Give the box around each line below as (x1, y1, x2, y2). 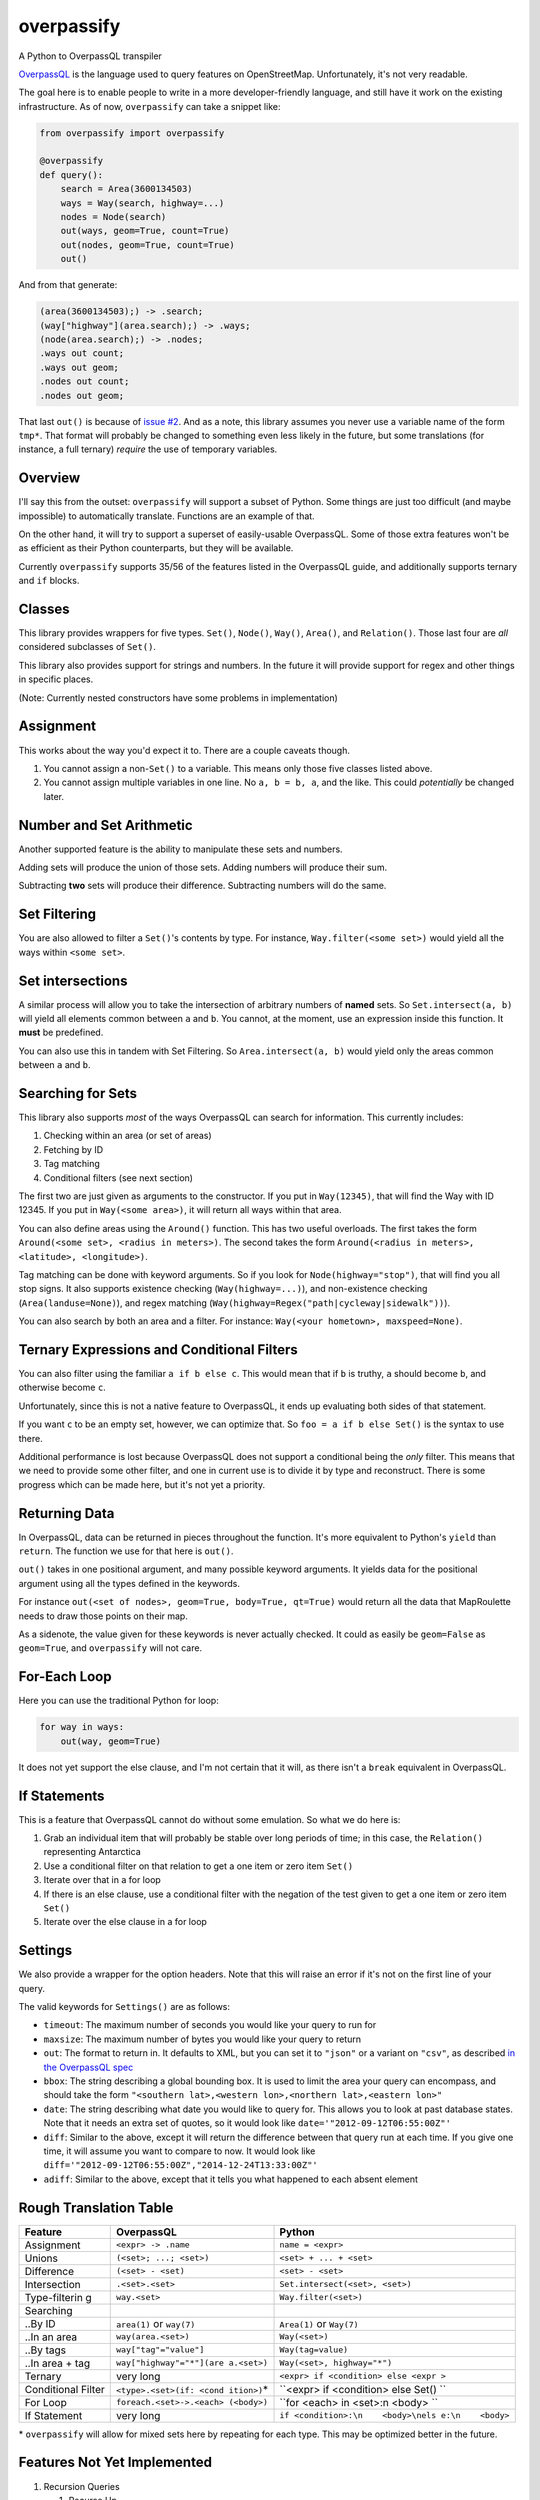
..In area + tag (24, 2356, 91, 2370)
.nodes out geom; (39, 390, 125, 401)
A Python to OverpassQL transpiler (18, 50, 162, 62)
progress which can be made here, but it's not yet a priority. (18, 1478, 265, 1490)
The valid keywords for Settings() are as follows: (18, 2001, 230, 2013)
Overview (18, 470, 81, 487)
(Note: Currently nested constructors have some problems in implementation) (18, 691, 339, 704)
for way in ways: (39, 1721, 125, 1733)
